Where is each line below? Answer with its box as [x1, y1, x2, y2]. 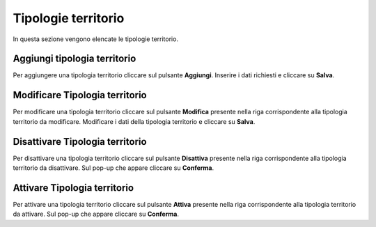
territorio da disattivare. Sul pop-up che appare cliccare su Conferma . [13, 164, 214, 172]
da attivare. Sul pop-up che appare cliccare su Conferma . [13, 210, 180, 219]
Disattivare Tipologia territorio [13, 136, 147, 148]
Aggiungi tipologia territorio [13, 53, 136, 65]
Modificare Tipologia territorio [13, 89, 148, 101]
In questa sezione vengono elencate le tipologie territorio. [13, 35, 179, 43]
